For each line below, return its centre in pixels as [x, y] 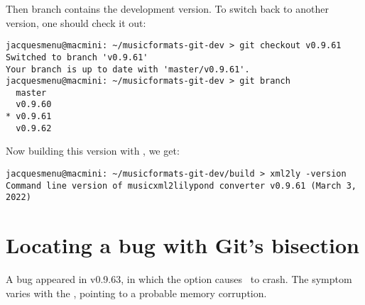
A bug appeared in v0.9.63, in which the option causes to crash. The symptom [179, 279]
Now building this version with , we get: [93, 151]
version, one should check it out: [76, 22]
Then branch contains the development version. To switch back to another [167, 9]
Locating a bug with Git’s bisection [182, 245]
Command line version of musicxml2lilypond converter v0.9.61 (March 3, [181, 185]
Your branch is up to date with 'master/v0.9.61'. [128, 69]
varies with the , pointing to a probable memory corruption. [136, 293]
